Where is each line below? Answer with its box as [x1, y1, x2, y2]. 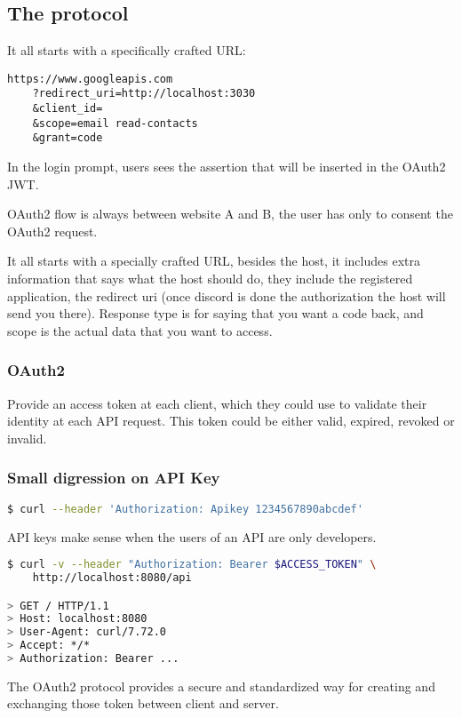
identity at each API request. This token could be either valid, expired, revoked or [7, 411, 455, 430]
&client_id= [32, 102, 103, 116]
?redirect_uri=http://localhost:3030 [32, 87, 256, 100]
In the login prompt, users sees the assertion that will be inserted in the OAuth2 [7, 157, 446, 176]
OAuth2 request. [7, 221, 98, 240]
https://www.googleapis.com [7, 72, 173, 85]
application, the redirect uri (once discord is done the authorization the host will [7, 286, 446, 305]
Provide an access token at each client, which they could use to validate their [7, 394, 427, 412]
